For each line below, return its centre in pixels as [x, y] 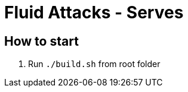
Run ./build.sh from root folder [94, 64]
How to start [41, 41]
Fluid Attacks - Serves [94, 12]
